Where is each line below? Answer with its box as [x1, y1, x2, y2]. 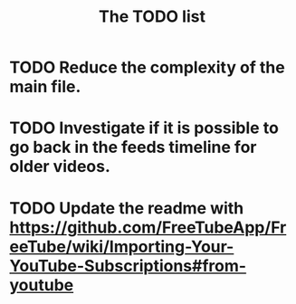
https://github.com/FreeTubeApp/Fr [9, 217, 287, 237]
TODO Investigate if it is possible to [9, 118, 279, 138]
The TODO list [98, 6, 206, 27]
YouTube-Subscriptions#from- [9, 255, 247, 276]
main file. [9, 77, 81, 97]
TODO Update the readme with [9, 197, 244, 218]
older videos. [9, 157, 111, 177]
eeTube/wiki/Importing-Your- [9, 236, 234, 257]
